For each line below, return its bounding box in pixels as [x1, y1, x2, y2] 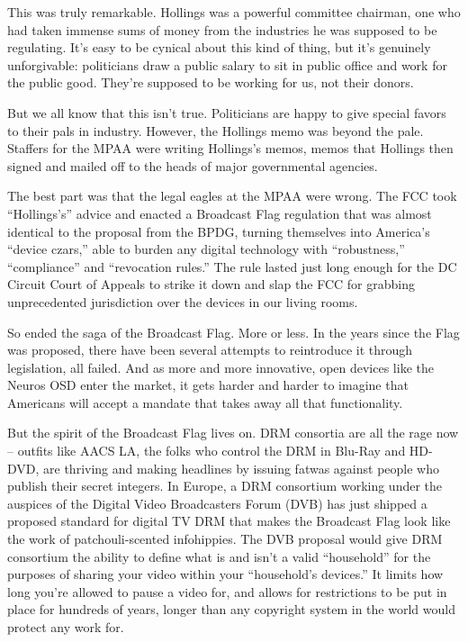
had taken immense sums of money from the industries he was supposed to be [7, 20, 437, 39]
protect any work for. [7, 618, 124, 636]
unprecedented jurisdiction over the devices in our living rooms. [7, 292, 358, 311]
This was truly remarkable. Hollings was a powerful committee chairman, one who [7, 3, 461, 21]
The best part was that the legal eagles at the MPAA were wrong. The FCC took [7, 186, 457, 205]
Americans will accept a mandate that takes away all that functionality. [7, 393, 403, 411]
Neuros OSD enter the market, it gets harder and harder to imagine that [7, 375, 409, 394]
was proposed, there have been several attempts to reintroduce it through [7, 340, 413, 359]
